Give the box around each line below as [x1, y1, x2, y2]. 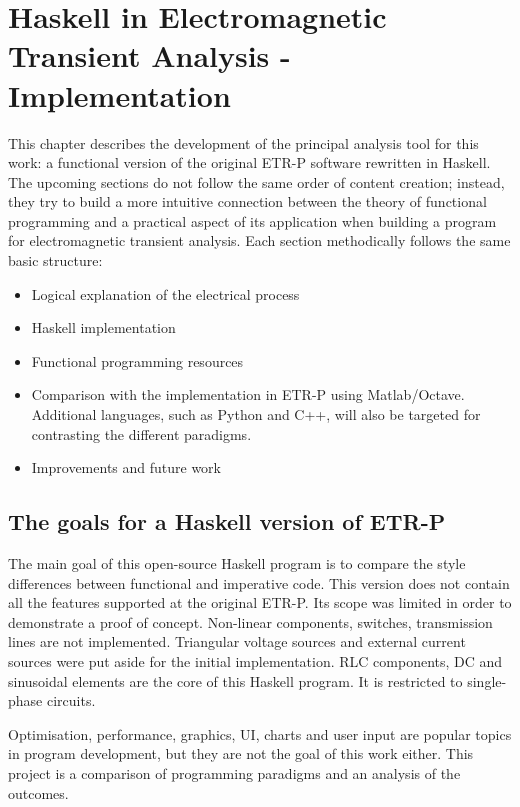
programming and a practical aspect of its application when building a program [8, 210, 497, 231]
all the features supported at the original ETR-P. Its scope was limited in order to [8, 592, 512, 613]
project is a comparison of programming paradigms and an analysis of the [8, 762, 461, 783]
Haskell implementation [31, 317, 176, 338]
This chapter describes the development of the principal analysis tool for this [8, 132, 479, 153]
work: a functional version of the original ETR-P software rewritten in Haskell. [8, 152, 491, 173]
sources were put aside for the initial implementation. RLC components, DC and [8, 650, 503, 671]
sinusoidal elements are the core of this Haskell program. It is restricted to [8, 670, 463, 691]
